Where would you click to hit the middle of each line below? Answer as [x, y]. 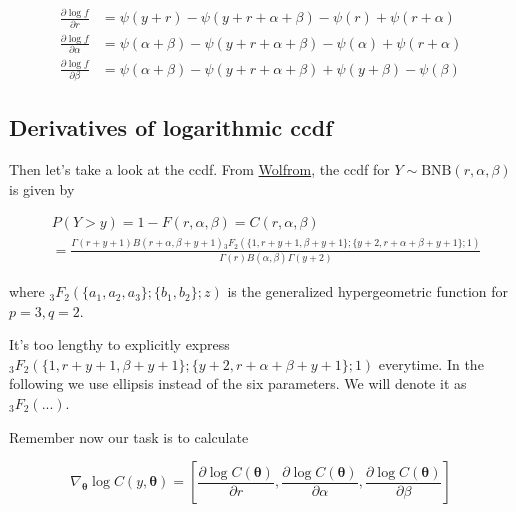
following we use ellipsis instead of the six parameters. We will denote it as [238, 383]
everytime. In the [431, 363]
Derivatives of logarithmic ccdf [171, 127]
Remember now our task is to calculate [129, 436]
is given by [42, 188]
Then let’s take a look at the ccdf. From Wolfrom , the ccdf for [199, 169]
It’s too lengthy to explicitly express [119, 344]
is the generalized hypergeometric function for [368, 291]
